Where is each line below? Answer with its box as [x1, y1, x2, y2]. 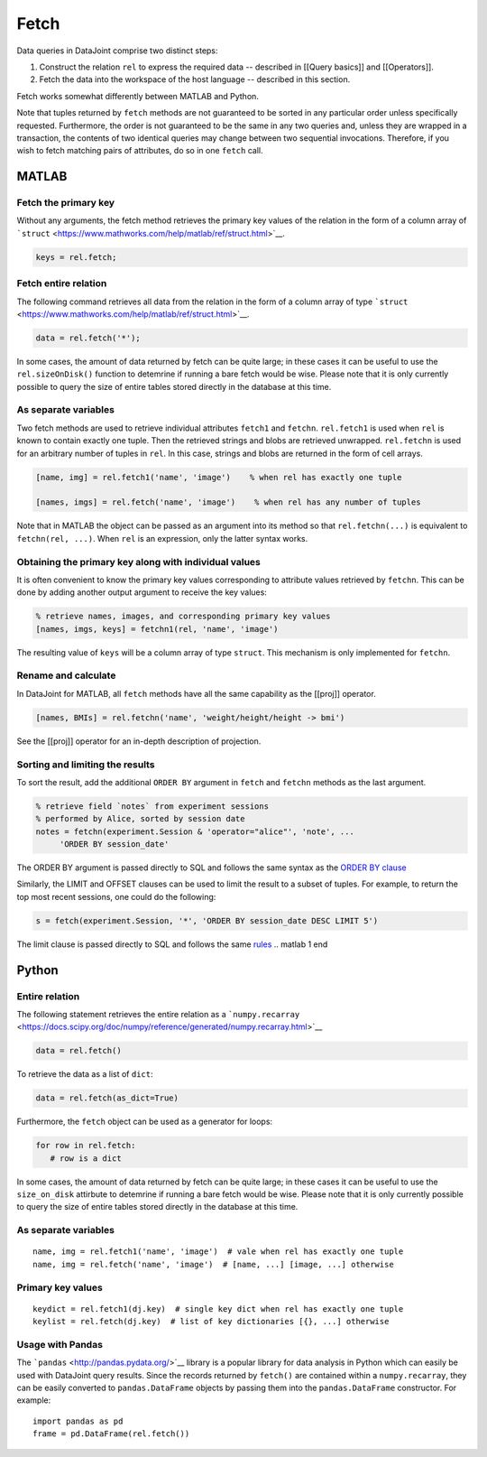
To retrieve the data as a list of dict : [16, 1069, 153, 1080]
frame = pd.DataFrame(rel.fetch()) [32, 1429, 190, 1439]
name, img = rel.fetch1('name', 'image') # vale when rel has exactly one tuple [32, 1247, 404, 1257]
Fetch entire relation [16, 277, 107, 290]
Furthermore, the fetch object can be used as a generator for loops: [16, 1116, 273, 1128]
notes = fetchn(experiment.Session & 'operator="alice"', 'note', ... [35, 826, 355, 837]
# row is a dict [50, 1153, 122, 1164]
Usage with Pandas [16, 1338, 104, 1350]
